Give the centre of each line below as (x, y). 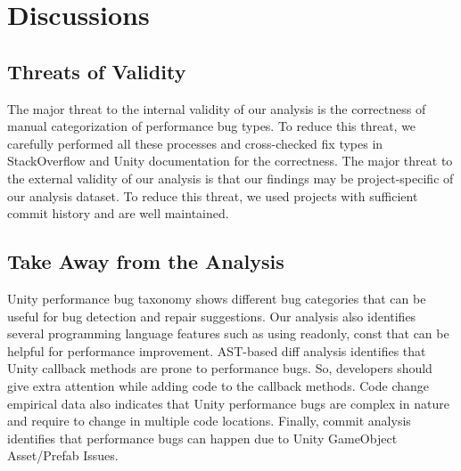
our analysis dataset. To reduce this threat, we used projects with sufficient (213, 195)
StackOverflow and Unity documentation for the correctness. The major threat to (230, 161)
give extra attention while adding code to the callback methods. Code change (218, 385)
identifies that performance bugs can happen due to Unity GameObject (202, 438)
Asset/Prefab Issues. (63, 455)
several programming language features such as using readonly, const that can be (228, 333)
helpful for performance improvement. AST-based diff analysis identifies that (217, 350)
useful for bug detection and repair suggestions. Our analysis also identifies (212, 316)
